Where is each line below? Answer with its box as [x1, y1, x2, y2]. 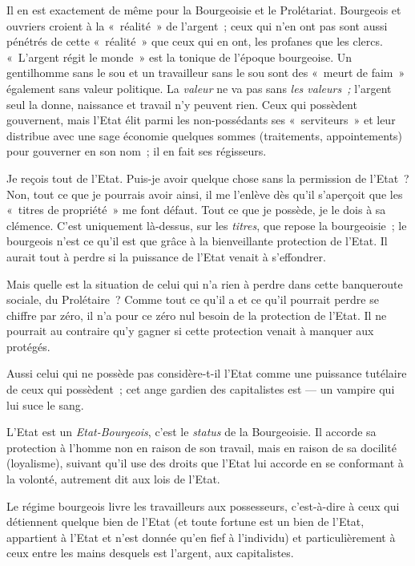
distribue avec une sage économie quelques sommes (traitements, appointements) [6, 127, 403, 144]
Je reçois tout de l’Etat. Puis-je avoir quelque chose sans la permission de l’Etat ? [6, 169, 409, 186]
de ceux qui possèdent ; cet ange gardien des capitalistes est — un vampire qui [6, 381, 395, 398]
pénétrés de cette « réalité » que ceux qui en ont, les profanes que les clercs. [6, 33, 383, 50]
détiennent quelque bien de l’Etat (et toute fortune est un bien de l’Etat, [6, 513, 365, 530]
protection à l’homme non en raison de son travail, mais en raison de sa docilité [6, 439, 397, 455]
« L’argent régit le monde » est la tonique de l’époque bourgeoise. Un [6, 48, 352, 65]
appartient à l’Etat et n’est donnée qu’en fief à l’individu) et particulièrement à [6, 528, 396, 545]
